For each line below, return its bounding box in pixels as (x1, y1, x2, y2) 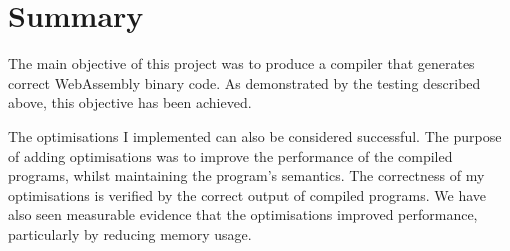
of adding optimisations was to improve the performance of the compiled (8, 145, 453, 166)
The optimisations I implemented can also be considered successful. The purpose (8, 125, 502, 146)
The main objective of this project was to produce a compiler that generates (8, 53, 475, 74)
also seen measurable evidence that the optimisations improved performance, (8, 204, 478, 225)
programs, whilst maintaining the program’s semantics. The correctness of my (8, 165, 485, 186)
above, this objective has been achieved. (8, 92, 252, 113)
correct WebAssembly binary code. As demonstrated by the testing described (8, 72, 481, 93)
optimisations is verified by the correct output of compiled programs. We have (8, 184, 487, 205)
